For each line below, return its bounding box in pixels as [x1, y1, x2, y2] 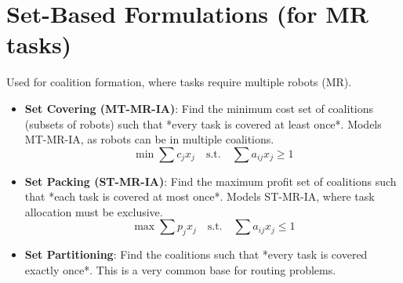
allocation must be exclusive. [24, 203, 163, 220]
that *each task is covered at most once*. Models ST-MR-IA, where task [24, 188, 375, 205]
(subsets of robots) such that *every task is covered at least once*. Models [24, 115, 382, 132]
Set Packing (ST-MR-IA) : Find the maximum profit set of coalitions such [24, 172, 397, 189]
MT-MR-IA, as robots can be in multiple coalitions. [24, 131, 274, 147]
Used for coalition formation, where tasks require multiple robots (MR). [6, 74, 352, 90]
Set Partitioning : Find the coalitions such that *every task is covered [24, 246, 368, 263]
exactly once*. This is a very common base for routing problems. [24, 261, 336, 278]
